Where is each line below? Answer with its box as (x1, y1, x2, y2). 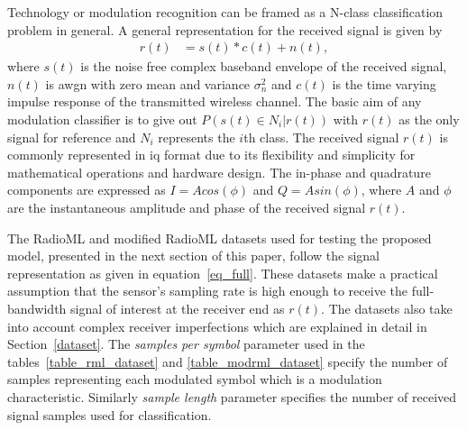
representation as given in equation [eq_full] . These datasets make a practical (7, 263, 438, 282)
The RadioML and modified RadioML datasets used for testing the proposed (7, 228, 432, 247)
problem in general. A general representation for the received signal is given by (7, 20, 443, 39)
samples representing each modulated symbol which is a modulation (7, 370, 382, 389)
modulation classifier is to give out (7, 110, 197, 128)
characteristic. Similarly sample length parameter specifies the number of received (7, 387, 457, 406)
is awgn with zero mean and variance (45, 74, 251, 93)
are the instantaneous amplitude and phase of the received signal (7, 197, 366, 216)
